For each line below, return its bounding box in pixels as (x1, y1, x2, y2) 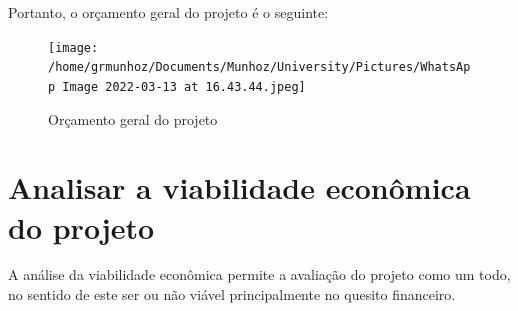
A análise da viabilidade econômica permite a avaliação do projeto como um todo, (8, 264, 511, 285)
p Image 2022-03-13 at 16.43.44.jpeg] (48, 79, 306, 94)
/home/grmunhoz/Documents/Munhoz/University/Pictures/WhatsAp (48, 60, 471, 75)
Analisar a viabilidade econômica (8, 167, 471, 208)
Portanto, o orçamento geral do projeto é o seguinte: (8, 2, 329, 22)
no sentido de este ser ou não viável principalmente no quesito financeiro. (8, 284, 456, 305)
